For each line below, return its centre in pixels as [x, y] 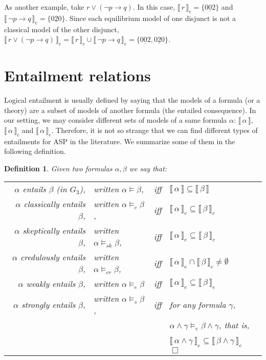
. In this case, [154, 7]
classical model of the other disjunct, [62, 29]
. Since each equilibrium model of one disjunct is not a [151, 18]
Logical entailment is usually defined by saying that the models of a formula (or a [132, 100]
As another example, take [44, 7]
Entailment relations [77, 75]
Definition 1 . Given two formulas [58, 168]
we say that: [148, 168]
